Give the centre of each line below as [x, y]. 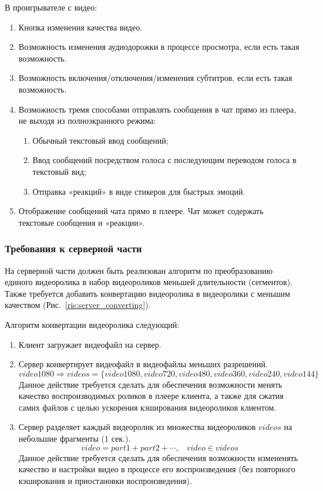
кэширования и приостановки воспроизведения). [105, 480]
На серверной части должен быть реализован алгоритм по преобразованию [139, 270]
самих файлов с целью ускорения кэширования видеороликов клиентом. [147, 407]
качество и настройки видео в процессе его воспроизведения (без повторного [157, 469]
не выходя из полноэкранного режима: [87, 121]
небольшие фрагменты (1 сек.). [75, 438]
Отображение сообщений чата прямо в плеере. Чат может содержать [141, 211]
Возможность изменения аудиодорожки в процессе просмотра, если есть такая [159, 47]
